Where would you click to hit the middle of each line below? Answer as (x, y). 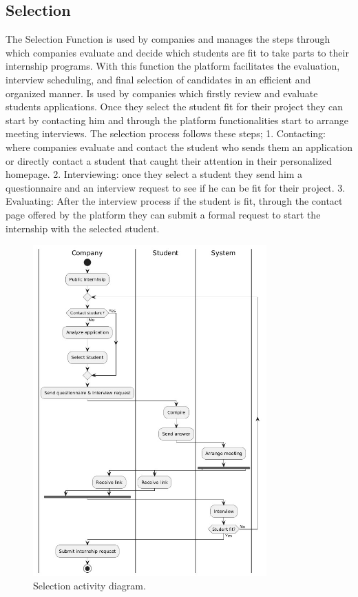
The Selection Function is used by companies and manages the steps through (168, 39)
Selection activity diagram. (89, 586)
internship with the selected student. (83, 228)
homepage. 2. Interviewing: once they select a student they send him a (154, 174)
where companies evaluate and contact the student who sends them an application (179, 146)
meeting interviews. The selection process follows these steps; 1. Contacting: (166, 133)
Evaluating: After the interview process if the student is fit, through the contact (174, 201)
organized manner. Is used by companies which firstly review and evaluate (162, 93)
